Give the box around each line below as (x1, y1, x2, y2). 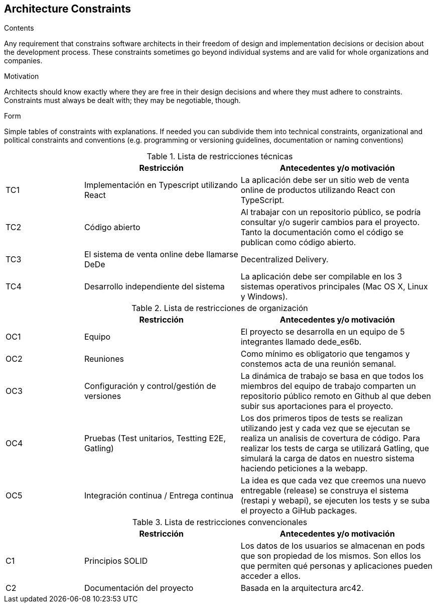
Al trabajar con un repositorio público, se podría (240, 207, 421, 218)
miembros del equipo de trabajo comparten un (240, 381, 416, 391)
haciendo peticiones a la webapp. (240, 463, 368, 474)
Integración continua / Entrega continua (84, 490, 234, 501)
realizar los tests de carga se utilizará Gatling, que (240, 443, 429, 454)
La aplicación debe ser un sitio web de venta (240, 175, 409, 185)
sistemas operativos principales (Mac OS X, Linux (240, 281, 428, 292)
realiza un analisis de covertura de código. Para (240, 433, 420, 444)
